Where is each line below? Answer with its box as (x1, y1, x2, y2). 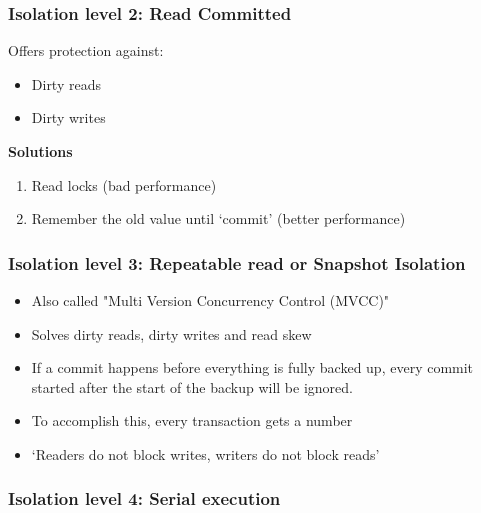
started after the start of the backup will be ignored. (31, 376, 353, 397)
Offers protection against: (8, 40, 164, 61)
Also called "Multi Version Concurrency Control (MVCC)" (31, 290, 390, 310)
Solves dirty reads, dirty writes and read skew (31, 323, 312, 344)
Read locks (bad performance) (31, 174, 217, 195)
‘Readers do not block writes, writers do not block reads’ (31, 443, 380, 464)
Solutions (8, 141, 73, 161)
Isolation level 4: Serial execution (8, 486, 281, 511)
